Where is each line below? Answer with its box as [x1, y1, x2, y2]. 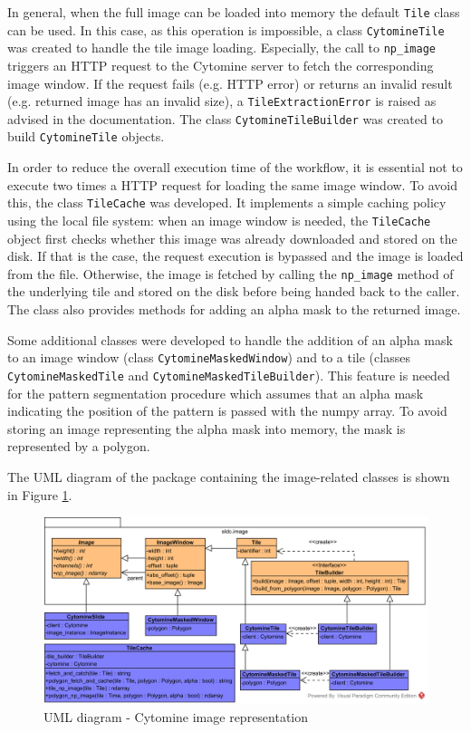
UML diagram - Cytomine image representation [43, 707, 309, 726]
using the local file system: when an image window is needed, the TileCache [7, 210, 431, 229]
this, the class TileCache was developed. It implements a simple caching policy [7, 193, 447, 212]
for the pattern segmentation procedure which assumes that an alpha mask [7, 383, 424, 402]
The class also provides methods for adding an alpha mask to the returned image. [7, 300, 461, 319]
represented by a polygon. [7, 437, 150, 456]
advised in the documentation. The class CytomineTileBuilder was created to [7, 109, 443, 128]
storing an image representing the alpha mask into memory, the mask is [7, 419, 406, 438]
